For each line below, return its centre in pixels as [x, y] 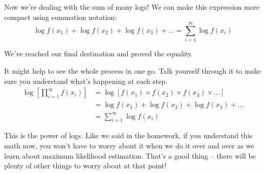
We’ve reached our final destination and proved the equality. [98, 53]
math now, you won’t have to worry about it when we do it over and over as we [129, 146]
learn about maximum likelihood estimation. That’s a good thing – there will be [130, 155]
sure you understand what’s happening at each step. [86, 81]
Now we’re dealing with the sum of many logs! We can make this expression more [132, 7]
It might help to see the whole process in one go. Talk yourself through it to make [133, 70]
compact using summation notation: [61, 17]
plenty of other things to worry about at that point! [85, 166]
